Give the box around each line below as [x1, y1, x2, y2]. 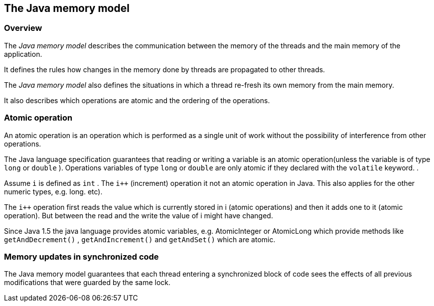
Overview [4, 23, 42, 33]
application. [4, 49, 42, 58]
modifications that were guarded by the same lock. [4, 278, 171, 287]
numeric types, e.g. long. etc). [4, 187, 103, 196]
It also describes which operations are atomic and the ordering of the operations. [4, 96, 270, 105]
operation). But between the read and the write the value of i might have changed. [4, 211, 273, 220]
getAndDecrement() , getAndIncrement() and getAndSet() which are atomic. [4, 235, 276, 244]
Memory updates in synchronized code [4, 251, 159, 262]
